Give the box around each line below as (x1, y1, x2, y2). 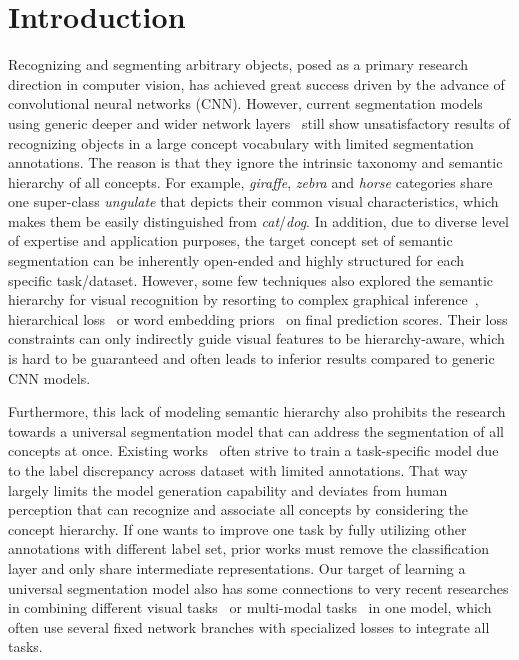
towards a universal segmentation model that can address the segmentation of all (8, 420, 504, 441)
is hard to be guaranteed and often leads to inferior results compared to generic (8, 348, 495, 369)
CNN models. (8, 367, 91, 388)
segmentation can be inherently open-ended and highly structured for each (8, 250, 465, 271)
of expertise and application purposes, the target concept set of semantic (8, 230, 453, 251)
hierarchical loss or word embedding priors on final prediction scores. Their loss (8, 308, 508, 329)
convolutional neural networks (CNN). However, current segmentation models (8, 93, 483, 114)
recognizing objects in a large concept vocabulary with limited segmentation (8, 132, 474, 153)
